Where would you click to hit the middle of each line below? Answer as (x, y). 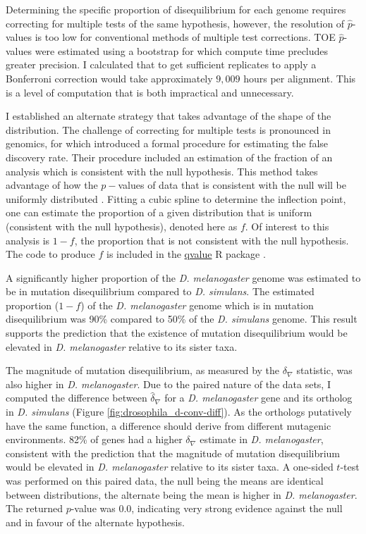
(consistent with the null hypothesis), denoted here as (122, 226)
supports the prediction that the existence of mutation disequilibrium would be (177, 333)
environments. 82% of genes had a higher (94, 439)
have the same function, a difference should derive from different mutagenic (169, 425)
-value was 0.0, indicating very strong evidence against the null (207, 508)
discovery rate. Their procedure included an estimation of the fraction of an (169, 157)
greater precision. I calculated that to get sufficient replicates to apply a (161, 64)
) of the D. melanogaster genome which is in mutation (197, 305)
